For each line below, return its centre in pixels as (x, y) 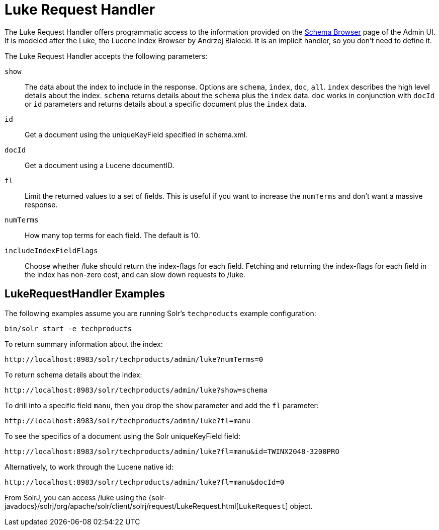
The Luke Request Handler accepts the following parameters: (106, 56)
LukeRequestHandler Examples (85, 294)
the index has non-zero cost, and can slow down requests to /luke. (135, 274)
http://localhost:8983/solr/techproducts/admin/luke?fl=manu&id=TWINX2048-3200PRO (172, 451)
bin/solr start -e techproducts (68, 328)
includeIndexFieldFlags (51, 250)
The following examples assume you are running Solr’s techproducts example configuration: (160, 313)
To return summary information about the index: (84, 344)
